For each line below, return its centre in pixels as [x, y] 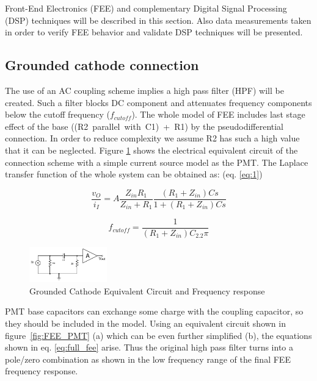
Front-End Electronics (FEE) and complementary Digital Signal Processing [146, 8]
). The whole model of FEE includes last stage [218, 114]
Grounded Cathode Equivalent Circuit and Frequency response [147, 290]
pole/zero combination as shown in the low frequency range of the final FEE [148, 359]
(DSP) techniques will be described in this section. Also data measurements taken [158, 20]
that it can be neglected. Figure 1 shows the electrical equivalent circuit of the [151, 150]
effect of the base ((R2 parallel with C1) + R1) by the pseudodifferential [144, 126]
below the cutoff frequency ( [57, 114]
